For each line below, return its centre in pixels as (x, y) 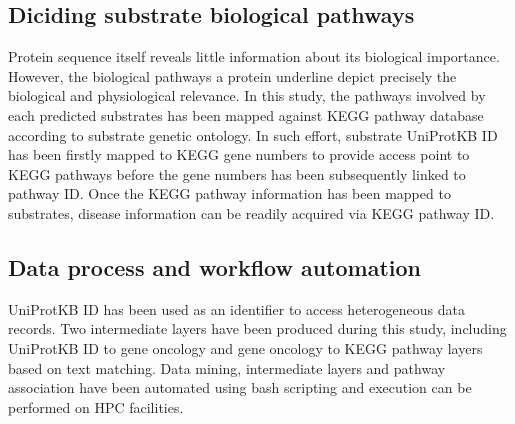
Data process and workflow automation (215, 266)
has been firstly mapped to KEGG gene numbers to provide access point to (239, 154)
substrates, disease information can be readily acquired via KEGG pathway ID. (251, 212)
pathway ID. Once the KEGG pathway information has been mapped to (229, 193)
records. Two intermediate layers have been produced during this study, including (257, 328)
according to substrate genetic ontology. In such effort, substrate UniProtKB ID (253, 134)
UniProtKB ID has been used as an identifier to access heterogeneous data (236, 308)
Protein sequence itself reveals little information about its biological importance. (254, 56)
